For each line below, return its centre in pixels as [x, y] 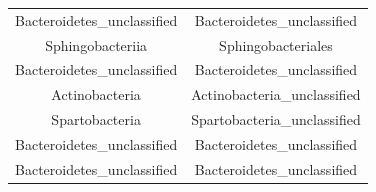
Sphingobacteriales [276, 44]
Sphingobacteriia [96, 44]
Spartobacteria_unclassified [276, 119]
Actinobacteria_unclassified [276, 94]
